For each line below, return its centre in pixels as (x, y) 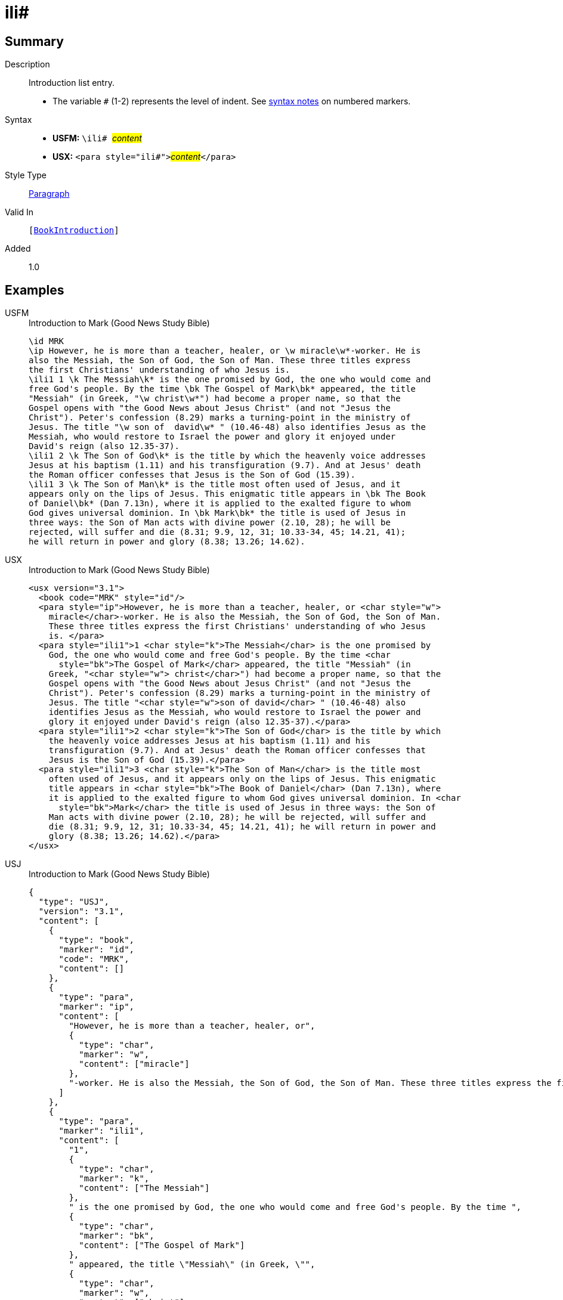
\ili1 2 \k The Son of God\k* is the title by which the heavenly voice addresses (227, 456)
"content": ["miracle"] (134, 1064)
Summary (34, 41)
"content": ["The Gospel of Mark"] (162, 1245)
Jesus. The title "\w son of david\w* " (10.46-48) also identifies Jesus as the (227, 427)
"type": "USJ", (74, 902)
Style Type (26, 175)
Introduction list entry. (72, 83)
